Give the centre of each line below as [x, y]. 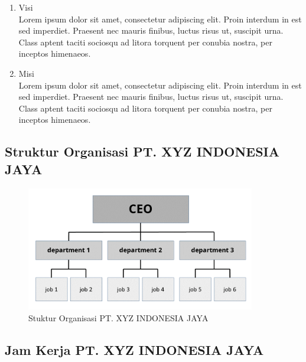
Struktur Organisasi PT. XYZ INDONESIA [142, 151]
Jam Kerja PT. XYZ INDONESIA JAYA [134, 350]
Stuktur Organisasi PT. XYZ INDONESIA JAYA [118, 318]
